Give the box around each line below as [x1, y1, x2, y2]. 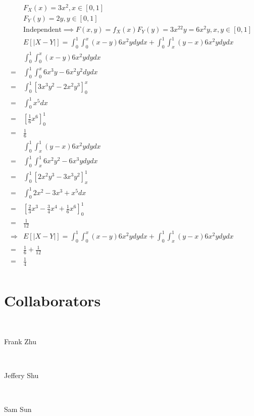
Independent [23, 26, 62, 33]
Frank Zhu [4, 336, 37, 347]
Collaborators [4, 290, 101, 310]
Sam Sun [4, 404, 32, 414]
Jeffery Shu [4, 370, 39, 381]
